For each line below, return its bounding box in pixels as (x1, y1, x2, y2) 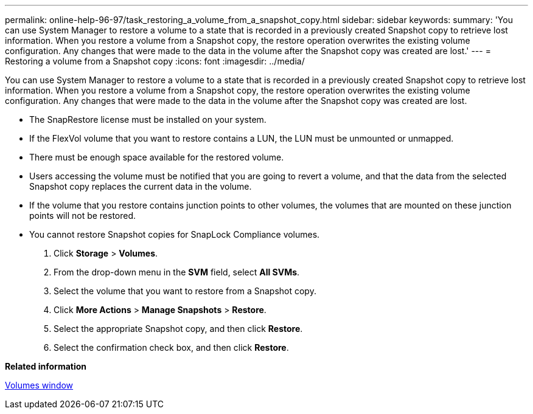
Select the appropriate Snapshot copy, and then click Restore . (54, 323, 303, 334)
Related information (5, 361, 87, 371)
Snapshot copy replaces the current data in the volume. (29, 181, 252, 191)
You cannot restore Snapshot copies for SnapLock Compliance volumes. (29, 229, 320, 240)
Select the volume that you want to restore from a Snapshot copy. (54, 286, 316, 296)
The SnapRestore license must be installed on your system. (29, 114, 266, 125)
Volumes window (5, 380, 74, 390)
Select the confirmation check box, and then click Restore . (54, 342, 289, 353)
